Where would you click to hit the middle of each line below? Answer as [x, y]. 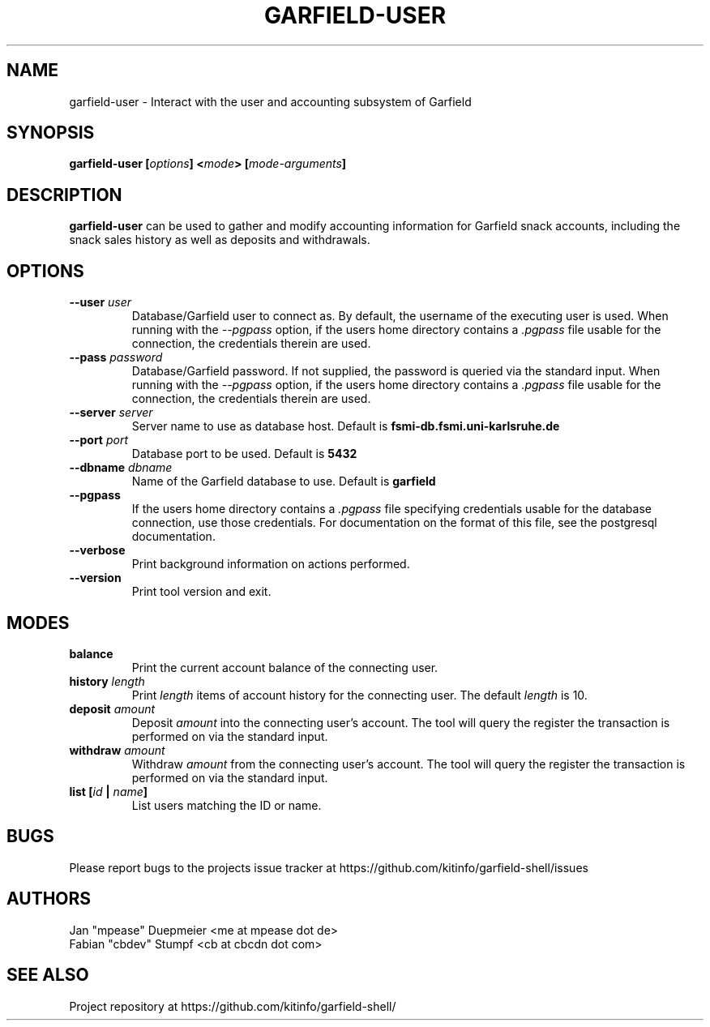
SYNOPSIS [51, 133]
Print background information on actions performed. [271, 564]
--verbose [97, 550]
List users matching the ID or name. [227, 805]
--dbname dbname [121, 468]
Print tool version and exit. [201, 592]
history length [107, 681]
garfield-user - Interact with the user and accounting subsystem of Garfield [270, 101]
